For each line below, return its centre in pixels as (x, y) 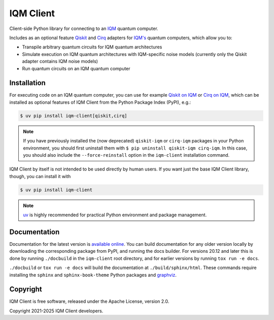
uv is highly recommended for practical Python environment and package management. (115, 215)
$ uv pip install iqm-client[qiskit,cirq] (74, 115)
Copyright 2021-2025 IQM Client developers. (56, 311)
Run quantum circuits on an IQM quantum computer (76, 68)
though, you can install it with (40, 176)
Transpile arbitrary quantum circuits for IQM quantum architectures (92, 47)
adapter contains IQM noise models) (60, 62)
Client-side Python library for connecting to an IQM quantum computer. (84, 28)
